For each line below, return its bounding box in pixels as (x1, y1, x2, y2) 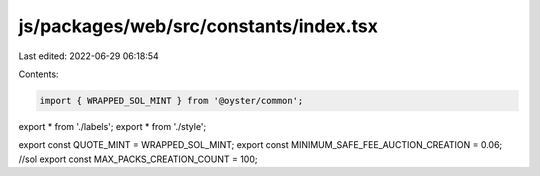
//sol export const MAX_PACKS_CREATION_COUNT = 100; (18, 153, 259, 165)
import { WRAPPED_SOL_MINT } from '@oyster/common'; (39, 95, 304, 106)
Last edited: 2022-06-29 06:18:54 (18, 50, 159, 62)
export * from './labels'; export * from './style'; (18, 120, 207, 132)
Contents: (18, 68, 59, 80)
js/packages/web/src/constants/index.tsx (18, 15, 379, 37)
